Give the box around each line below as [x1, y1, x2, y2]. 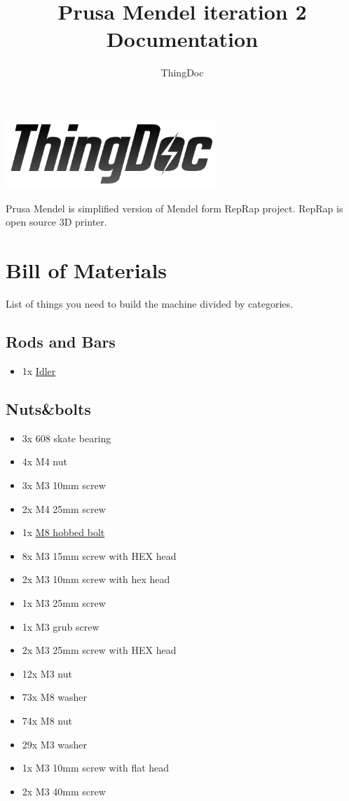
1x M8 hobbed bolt [22, 525, 105, 540]
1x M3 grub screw [22, 619, 100, 634]
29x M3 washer [22, 737, 88, 751]
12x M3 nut [22, 666, 72, 680]
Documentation [106, 25, 259, 53]
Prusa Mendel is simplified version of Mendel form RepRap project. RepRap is [6, 200, 343, 215]
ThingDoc [160, 65, 204, 80]
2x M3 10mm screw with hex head [22, 572, 170, 587]
